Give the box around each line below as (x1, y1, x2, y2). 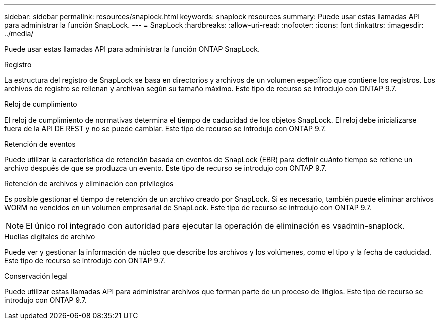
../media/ (4, 29, 34, 38)
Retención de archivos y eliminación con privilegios (4, 179, 174, 188)
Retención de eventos (4, 140, 76, 148)
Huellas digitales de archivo (4, 232, 95, 241)
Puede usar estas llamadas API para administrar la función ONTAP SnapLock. (4, 45, 260, 53)
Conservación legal (4, 272, 68, 280)
